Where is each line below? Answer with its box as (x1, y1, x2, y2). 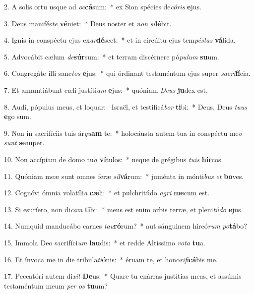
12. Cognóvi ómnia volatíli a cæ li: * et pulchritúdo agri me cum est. (4, 187, 210, 198)
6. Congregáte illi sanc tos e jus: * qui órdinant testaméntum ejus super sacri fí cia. (4, 68, 251, 78)
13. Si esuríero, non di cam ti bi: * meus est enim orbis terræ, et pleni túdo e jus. (4, 204, 243, 214)
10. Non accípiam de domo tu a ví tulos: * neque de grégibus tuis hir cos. (4, 154, 223, 164)
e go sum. (4, 111, 31, 121)
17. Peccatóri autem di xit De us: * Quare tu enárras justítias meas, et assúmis (4, 271, 242, 281)
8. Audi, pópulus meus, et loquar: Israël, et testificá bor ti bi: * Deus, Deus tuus (4, 101, 247, 112)
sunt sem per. (4, 137, 45, 148)
